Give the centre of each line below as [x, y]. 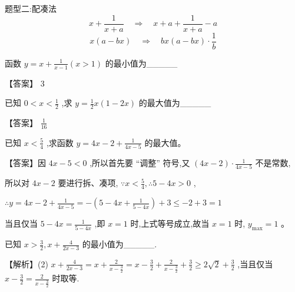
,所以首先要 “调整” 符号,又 [140, 163]
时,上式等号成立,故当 [170, 223]
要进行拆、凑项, [88, 183]
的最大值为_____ [175, 103]
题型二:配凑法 [31, 8]
